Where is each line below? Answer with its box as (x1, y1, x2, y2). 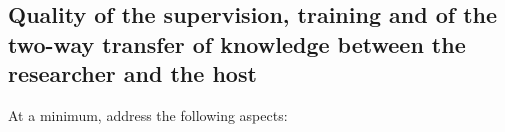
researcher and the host (8, 58, 257, 89)
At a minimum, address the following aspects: (8, 104, 288, 125)
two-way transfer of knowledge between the (8, 28, 466, 59)
